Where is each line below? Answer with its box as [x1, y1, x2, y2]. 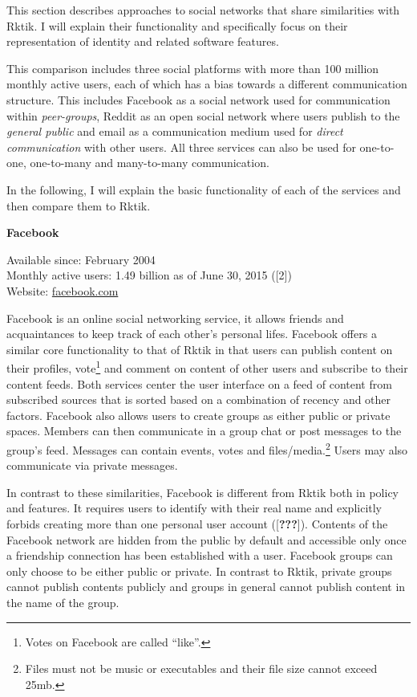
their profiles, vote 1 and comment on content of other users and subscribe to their [6, 357, 408, 376]
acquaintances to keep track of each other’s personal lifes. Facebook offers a [6, 325, 377, 342]
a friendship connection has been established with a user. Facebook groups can [6, 547, 393, 564]
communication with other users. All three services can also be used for [6, 138, 356, 155]
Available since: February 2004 [6, 251, 156, 267]
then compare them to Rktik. [6, 197, 151, 214]
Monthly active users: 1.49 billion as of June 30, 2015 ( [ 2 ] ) [6, 267, 292, 283]
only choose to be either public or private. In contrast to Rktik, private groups [6, 562, 392, 579]
